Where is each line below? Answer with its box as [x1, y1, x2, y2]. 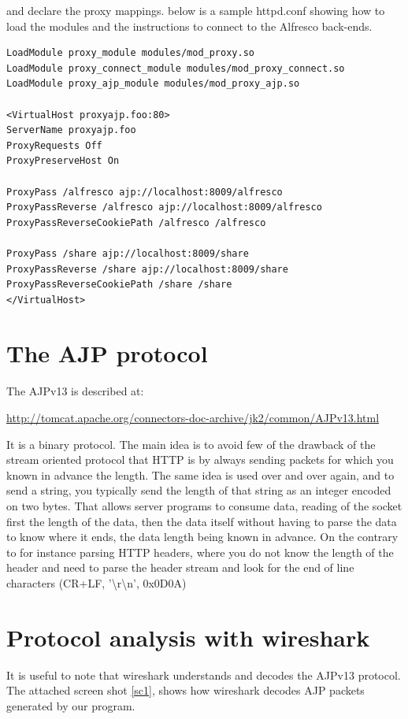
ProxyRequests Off [6, 139, 102, 151]
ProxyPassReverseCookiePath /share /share [6, 279, 232, 291]
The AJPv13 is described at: [6, 383, 144, 399]
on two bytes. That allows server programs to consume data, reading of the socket [6, 497, 402, 513]
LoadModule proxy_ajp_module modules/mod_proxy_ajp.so [6, 78, 300, 90]
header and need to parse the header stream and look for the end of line [6, 559, 354, 576]
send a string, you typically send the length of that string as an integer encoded [6, 482, 391, 498]
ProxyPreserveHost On [6, 155, 120, 167]
